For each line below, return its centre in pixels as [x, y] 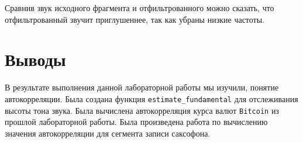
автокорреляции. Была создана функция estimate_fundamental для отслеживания [151, 98]
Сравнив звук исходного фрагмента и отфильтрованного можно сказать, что [140, 8]
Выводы [35, 59]
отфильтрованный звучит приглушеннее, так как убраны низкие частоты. [135, 19]
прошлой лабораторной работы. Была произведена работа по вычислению [136, 122]
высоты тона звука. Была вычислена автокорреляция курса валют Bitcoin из [142, 110]
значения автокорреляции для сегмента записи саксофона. [108, 133]
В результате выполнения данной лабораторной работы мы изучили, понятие [142, 87]
